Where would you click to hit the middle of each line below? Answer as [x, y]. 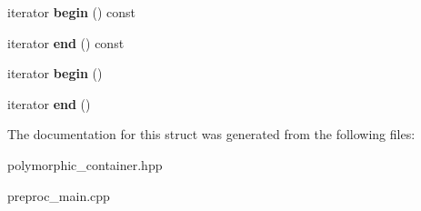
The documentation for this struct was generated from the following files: [211, 134]
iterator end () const [66, 42]
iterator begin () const [72, 12]
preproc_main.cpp [59, 195]
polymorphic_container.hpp [85, 164]
